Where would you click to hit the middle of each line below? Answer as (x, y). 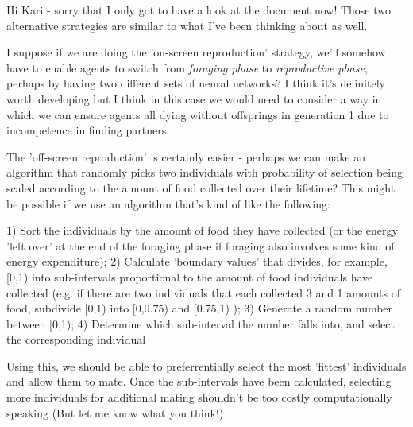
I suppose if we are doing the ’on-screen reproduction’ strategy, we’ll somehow (196, 52)
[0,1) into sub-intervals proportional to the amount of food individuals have (190, 276)
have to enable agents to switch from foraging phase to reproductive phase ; (187, 67)
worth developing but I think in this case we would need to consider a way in (194, 98)
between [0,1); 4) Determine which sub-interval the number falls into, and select (201, 323)
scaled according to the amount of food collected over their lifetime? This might (201, 187)
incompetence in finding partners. (88, 130)
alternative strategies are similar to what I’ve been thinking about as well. (187, 25)
